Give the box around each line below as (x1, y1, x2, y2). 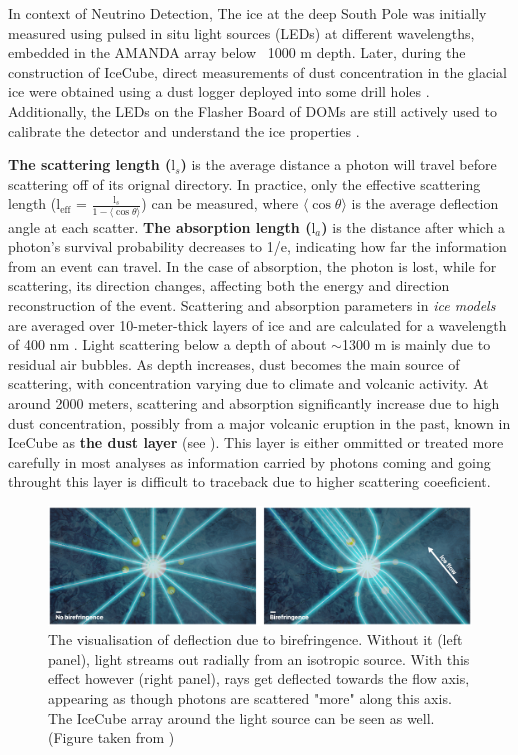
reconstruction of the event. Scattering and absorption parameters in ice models (8, 295, 496, 316)
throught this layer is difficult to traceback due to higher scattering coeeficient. (8, 471, 491, 492)
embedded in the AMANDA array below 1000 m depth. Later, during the (8, 42, 466, 63)
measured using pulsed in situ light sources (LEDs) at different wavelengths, (8, 22, 475, 43)
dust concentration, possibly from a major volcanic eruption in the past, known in (8, 412, 511, 433)
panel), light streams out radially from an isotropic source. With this (48, 648, 470, 669)
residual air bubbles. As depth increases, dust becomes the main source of (8, 353, 460, 374)
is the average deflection (351, 193, 499, 214)
